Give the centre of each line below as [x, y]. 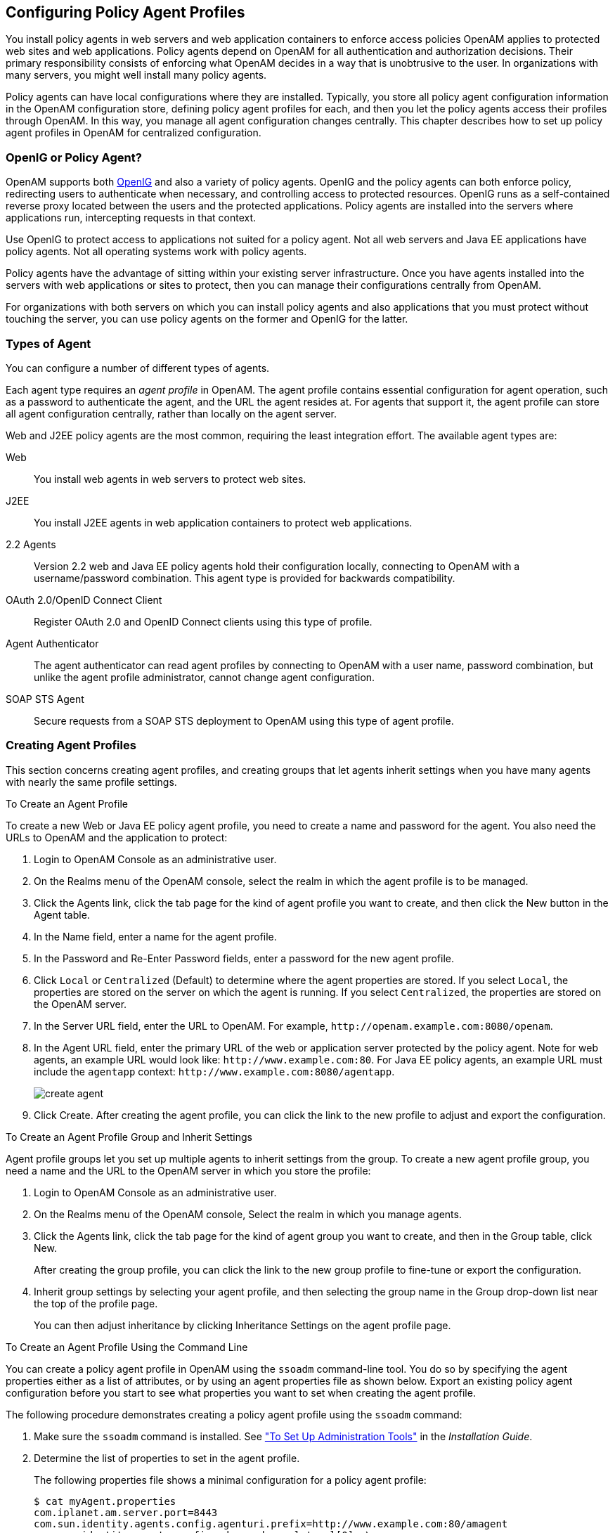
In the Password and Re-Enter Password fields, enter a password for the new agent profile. [244, 958]
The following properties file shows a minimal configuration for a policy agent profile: [230, 1480]
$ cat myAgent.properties [105, 1501]
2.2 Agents [31, 544]
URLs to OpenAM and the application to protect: [117, 837]
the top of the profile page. [96, 1303]
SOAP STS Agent [45, 699]
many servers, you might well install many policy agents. [136, 75]
